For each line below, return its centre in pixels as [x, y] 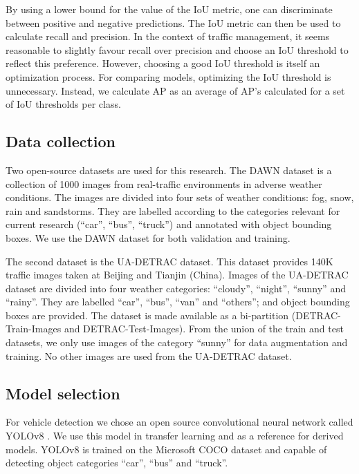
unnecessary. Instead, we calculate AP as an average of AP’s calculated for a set [175, 90]
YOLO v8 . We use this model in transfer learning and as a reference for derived [175, 436]
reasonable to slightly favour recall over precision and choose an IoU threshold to [177, 49]
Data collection [61, 141]
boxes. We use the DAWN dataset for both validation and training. [148, 237]
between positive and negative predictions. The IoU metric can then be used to [173, 22]
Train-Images [34, 329]
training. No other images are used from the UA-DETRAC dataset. [149, 355]
